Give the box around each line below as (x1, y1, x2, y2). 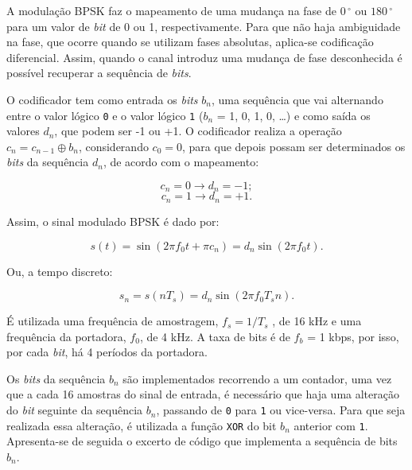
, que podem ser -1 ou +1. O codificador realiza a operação (54, 122, 342, 139)
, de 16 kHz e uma (272, 313, 362, 329)
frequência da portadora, (6, 328, 126, 344)
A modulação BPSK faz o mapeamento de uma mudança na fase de (6, 2, 336, 18)
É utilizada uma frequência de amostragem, (6, 313, 219, 329)
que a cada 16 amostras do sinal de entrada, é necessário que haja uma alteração (6, 386, 399, 402)
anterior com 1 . (293, 417, 368, 433)
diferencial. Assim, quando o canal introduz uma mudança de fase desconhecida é (6, 49, 402, 65)
